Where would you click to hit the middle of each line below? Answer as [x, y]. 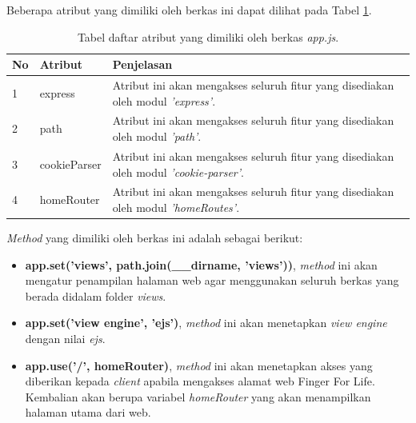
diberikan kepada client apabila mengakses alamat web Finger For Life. [200, 381]
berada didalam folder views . [96, 295]
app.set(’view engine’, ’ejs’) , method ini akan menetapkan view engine [206, 323]
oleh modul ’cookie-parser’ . [178, 172]
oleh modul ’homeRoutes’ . [176, 207]
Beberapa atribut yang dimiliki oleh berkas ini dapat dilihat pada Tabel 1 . [189, 10]
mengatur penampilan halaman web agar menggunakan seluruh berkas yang [212, 280]
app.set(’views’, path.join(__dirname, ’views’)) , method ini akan [201, 264]
